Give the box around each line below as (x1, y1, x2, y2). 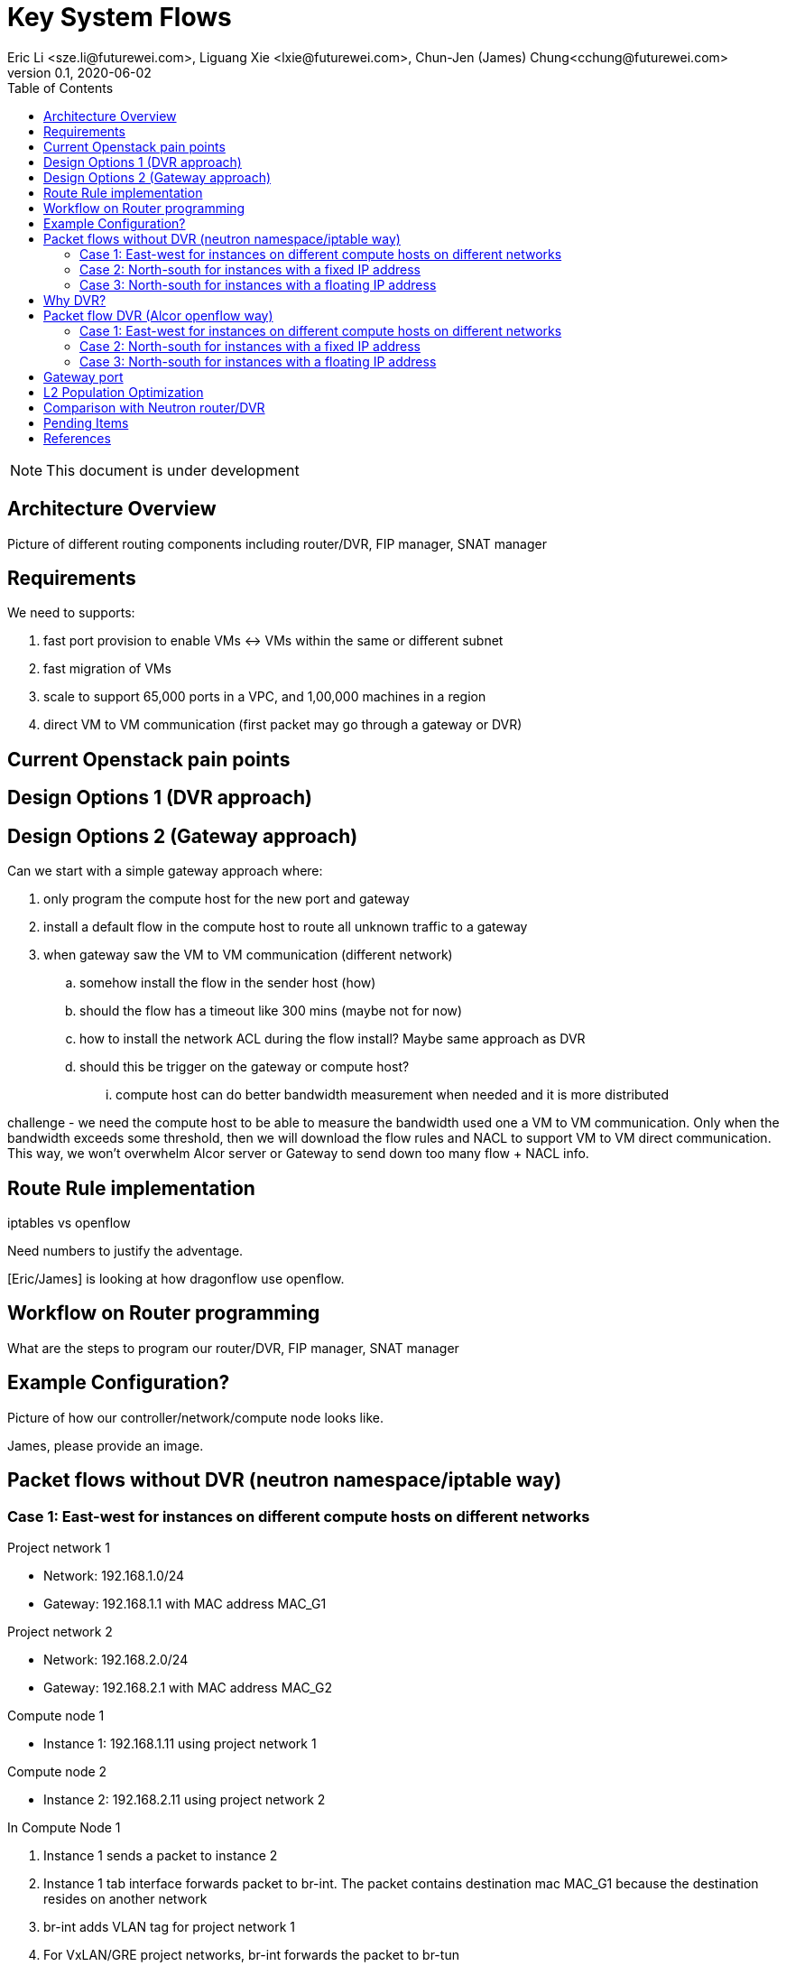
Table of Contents (7, 79, 114, 96)
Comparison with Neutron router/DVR (43, 399, 265, 415)
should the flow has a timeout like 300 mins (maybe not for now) (79, 1003, 463, 1019)
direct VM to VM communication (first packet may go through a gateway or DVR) (43, 717, 522, 733)
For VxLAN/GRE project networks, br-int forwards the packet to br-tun (43, 1946, 459, 1962)
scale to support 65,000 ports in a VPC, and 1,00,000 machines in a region (43, 689, 486, 705)
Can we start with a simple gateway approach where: (7, 863, 323, 879)
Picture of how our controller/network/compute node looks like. (7, 1409, 384, 1425)
